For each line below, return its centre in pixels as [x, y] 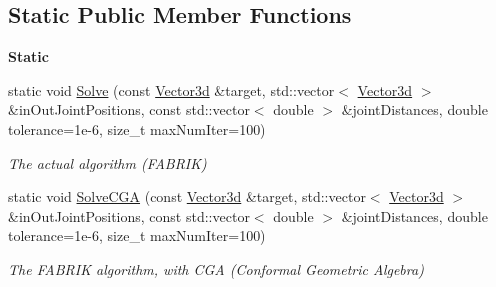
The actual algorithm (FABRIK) [107, 162]
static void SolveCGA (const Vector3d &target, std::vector [187, 196]
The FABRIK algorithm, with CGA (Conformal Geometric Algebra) [216, 268]
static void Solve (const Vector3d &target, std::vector [171, 89]
